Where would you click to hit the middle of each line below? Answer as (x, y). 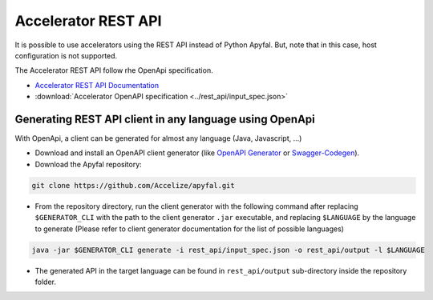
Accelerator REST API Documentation (97, 85)
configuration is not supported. (66, 55)
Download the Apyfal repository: (88, 164)
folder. (45, 282)
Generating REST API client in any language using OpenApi (165, 119)
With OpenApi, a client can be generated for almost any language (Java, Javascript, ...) (158, 138)
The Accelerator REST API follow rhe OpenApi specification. (114, 70)
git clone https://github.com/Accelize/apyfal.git (134, 185)
